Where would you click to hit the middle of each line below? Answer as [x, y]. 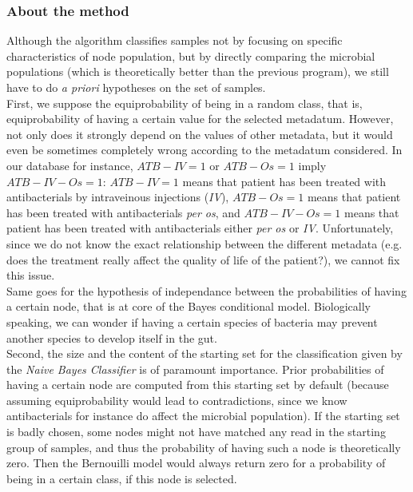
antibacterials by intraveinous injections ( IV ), [118, 197]
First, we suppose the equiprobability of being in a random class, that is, [185, 103]
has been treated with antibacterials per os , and [123, 212]
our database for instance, [70, 165]
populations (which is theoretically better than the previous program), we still [198, 71]
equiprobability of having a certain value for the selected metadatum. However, [200, 119]
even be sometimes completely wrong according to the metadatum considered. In [205, 150]
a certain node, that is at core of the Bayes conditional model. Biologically [189, 306]
